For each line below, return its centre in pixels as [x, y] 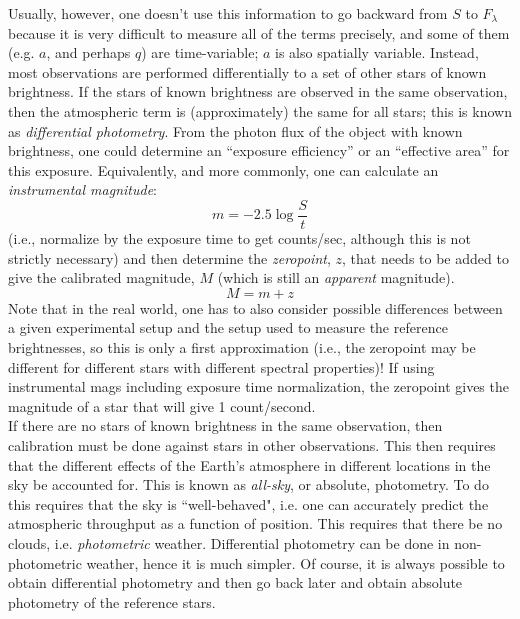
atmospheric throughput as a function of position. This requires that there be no [255, 523]
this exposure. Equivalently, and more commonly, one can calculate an [223, 169]
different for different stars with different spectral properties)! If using [221, 366]
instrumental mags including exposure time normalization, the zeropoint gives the [258, 386]
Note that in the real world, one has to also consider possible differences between [255, 307]
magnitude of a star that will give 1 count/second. [162, 405]
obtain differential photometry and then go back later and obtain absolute [235, 582]
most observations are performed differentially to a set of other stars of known [247, 71]
